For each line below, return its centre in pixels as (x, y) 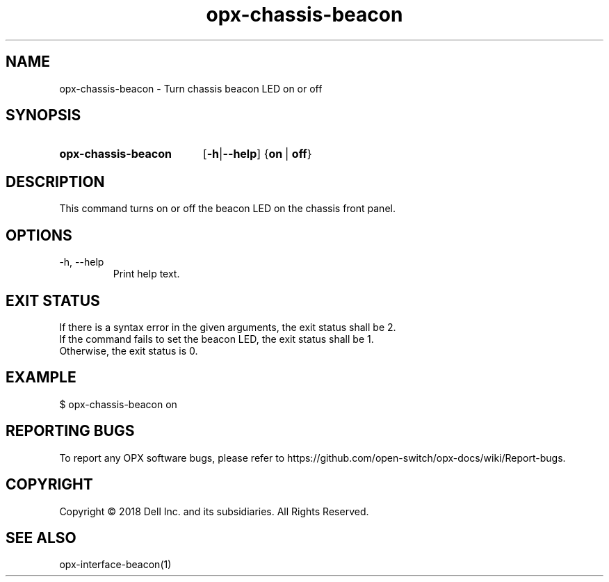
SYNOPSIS (43, 115)
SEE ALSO (41, 537)
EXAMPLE (41, 378)
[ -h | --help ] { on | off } (257, 154)
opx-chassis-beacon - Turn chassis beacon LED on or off (191, 88)
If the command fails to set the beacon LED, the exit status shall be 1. (217, 339)
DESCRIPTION (55, 181)
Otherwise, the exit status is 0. (129, 350)
